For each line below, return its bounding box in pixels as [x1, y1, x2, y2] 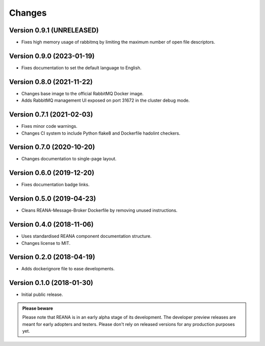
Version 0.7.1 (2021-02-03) [9, 111, 93, 119]
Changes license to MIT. [21, 240, 71, 246]
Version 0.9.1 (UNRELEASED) [9, 26, 99, 34]
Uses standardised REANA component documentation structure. [21, 233, 152, 239]
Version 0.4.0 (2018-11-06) [9, 220, 94, 229]
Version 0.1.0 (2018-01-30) [9, 279, 93, 287]
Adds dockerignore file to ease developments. [21, 266, 115, 272]
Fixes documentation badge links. [21, 182, 90, 188]
